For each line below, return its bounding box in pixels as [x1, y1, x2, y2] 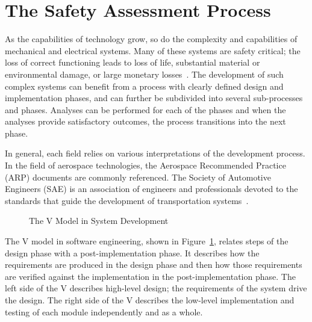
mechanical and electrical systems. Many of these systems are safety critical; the [5, 44, 301, 57]
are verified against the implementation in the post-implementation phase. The [5, 270, 296, 282]
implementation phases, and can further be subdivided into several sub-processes [5, 91, 303, 104]
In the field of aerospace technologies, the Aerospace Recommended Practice [5, 159, 286, 172]
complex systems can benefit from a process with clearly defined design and [5, 79, 284, 92]
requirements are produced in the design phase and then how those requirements [5, 258, 302, 271]
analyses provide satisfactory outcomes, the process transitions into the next [5, 115, 286, 128]
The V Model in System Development [29, 214, 169, 227]
